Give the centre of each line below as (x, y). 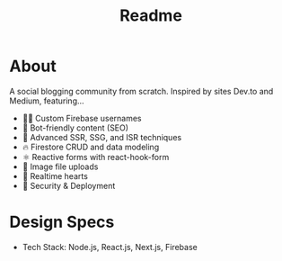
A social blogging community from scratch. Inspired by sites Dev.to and (141, 91)
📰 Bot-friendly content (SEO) (75, 128)
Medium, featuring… (47, 101)
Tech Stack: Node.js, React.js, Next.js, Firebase (110, 247)
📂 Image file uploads (60, 166)
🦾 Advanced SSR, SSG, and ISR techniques (102, 137)
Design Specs (62, 222)
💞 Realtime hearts (55, 175)
